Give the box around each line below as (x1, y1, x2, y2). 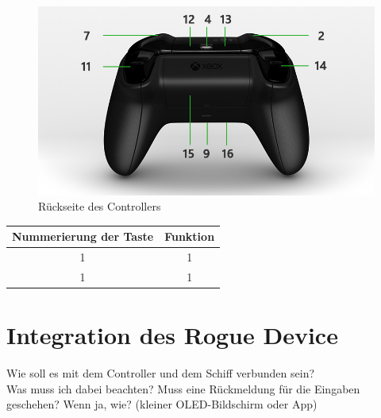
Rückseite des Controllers (38, 198, 161, 215)
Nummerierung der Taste (12, 228, 154, 245)
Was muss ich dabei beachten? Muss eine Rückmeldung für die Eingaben (6, 380, 360, 397)
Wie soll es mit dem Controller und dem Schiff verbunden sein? (6, 365, 315, 381)
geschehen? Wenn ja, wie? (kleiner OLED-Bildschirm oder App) (6, 396, 317, 412)
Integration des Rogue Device (6, 319, 338, 351)
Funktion (164, 228, 215, 245)
